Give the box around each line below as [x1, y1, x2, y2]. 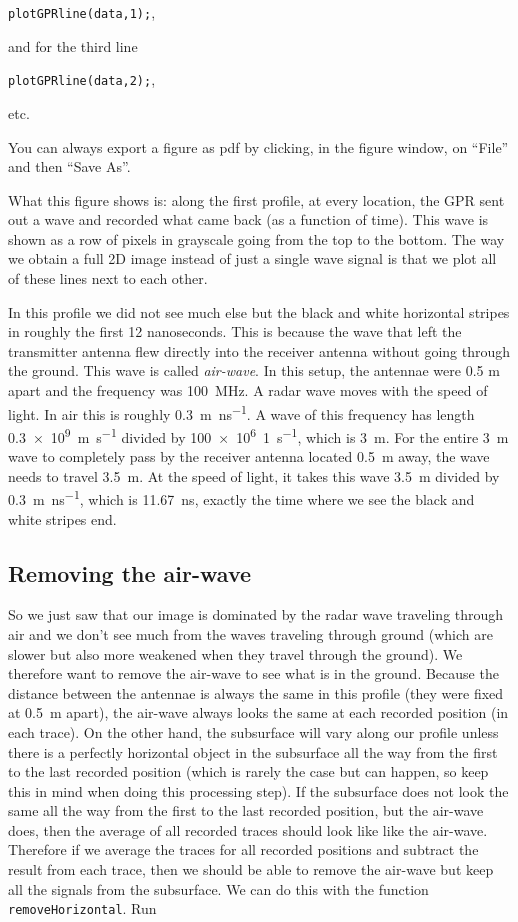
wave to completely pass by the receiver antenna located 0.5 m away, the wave [8, 446, 490, 467]
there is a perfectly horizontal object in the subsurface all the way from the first [8, 741, 498, 762]
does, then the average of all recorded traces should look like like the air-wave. [8, 819, 488, 840]
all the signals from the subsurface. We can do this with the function [8, 878, 429, 899]
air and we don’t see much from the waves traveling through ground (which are [8, 623, 493, 644]
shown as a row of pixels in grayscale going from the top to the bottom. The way [8, 228, 505, 249]
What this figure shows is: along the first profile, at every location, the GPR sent [8, 189, 505, 210]
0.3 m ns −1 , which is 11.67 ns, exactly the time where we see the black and [8, 486, 475, 509]
